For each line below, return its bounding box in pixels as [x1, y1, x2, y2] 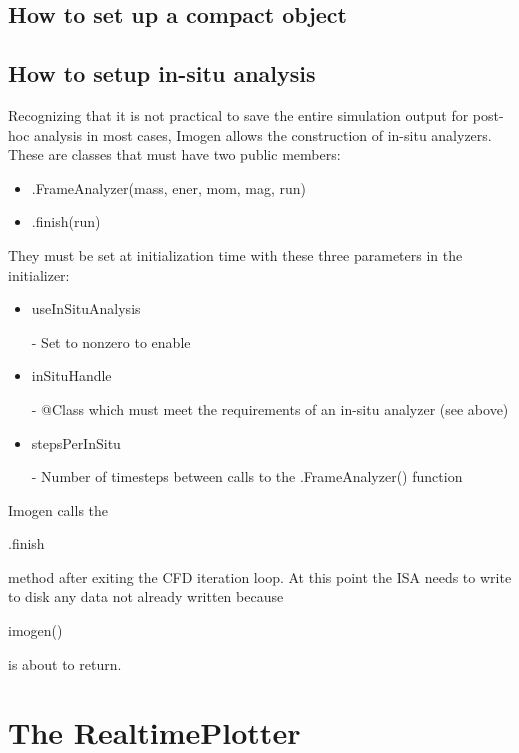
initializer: [8, 264, 70, 285]
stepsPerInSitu [31, 432, 121, 453]
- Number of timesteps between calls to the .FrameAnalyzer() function [31, 466, 463, 487]
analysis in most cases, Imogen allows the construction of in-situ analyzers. [34, 124, 492, 145]
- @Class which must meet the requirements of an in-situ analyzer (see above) [31, 398, 509, 419]
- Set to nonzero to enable [31, 331, 191, 352]
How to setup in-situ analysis [8, 58, 316, 89]
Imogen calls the [8, 499, 109, 520]
